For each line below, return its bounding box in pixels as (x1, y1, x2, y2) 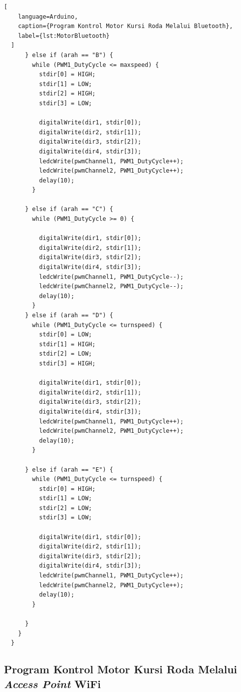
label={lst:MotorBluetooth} (18, 32, 110, 39)
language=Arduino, (18, 13, 78, 20)
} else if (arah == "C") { (25, 206, 113, 213)
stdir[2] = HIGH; (39, 90, 96, 97)
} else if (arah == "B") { (25, 51, 113, 59)
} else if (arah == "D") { (25, 312, 113, 319)
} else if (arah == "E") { (25, 466, 113, 473)
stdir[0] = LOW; (39, 331, 92, 338)
